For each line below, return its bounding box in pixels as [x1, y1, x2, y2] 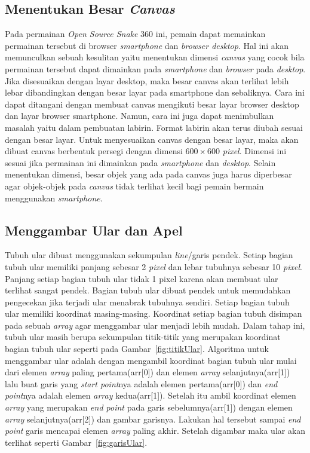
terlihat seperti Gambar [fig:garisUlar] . [5, 436, 148, 448]
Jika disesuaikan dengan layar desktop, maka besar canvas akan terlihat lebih [5, 74, 289, 87]
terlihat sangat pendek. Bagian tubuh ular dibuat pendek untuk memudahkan [5, 284, 291, 296]
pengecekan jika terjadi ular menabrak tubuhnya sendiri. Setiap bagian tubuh [5, 295, 290, 308]
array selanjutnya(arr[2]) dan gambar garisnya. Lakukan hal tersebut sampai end [5, 412, 301, 425]
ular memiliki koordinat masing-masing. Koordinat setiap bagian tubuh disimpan [5, 307, 302, 320]
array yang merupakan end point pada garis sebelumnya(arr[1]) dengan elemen [5, 401, 293, 414]
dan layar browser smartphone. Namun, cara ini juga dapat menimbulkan [5, 109, 274, 122]
